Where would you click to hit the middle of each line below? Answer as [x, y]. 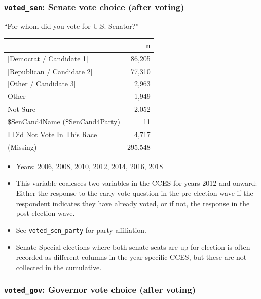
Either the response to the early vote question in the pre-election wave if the [135, 193]
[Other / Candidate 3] [42, 84]
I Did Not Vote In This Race [52, 134]
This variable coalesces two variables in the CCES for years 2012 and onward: [137, 183]
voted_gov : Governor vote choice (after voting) [100, 290]
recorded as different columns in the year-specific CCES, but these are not [131, 257]
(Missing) [22, 146]
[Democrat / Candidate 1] [48, 58]
